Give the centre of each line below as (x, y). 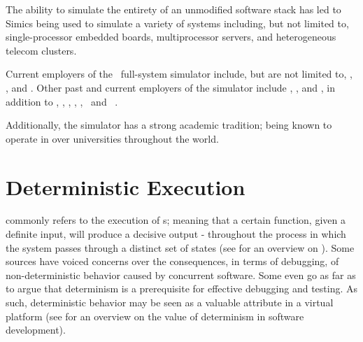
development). (36, 330)
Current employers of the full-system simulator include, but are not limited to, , (179, 74)
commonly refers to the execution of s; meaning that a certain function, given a (176, 220)
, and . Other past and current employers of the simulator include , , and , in (171, 87)
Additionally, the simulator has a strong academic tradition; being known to (169, 125)
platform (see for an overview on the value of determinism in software (155, 316)
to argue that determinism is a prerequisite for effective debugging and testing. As (182, 288)
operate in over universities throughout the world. (112, 138)
